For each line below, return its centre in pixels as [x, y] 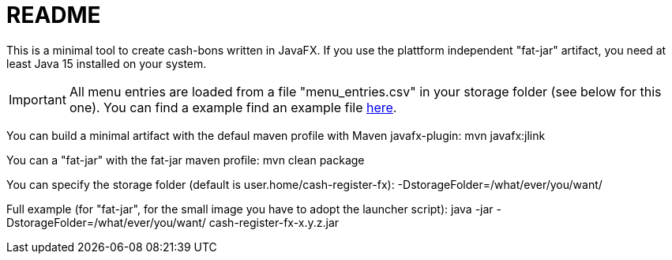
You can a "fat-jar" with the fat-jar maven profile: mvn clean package [186, 160]
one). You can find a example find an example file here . [233, 107]
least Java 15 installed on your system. [107, 63]
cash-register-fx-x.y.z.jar [274, 222]
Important [38, 99]
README [54, 15]
